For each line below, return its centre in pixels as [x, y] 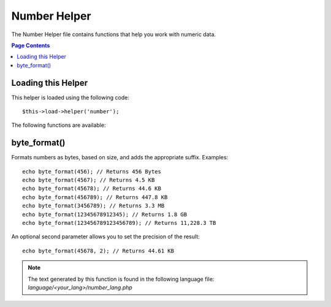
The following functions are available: [59, 125]
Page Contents [31, 45]
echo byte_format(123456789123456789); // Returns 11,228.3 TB [119, 223]
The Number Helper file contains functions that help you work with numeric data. [114, 34]
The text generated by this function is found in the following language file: [121, 279]
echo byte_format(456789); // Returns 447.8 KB [95, 197]
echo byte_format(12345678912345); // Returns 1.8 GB [105, 214]
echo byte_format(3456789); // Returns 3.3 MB [93, 206]
